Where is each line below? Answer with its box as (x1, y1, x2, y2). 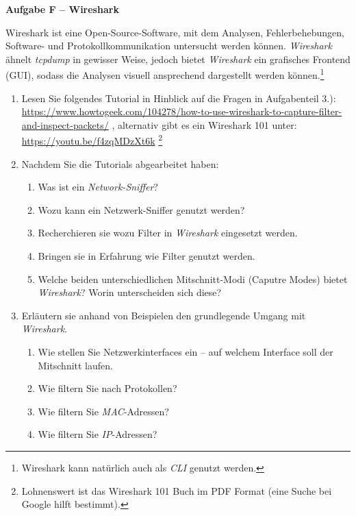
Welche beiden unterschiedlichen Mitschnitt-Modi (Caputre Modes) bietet (38, 271, 348, 286)
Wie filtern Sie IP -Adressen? (38, 427, 157, 441)
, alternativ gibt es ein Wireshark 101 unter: (112, 117, 297, 132)
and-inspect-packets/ (21, 117, 109, 132)
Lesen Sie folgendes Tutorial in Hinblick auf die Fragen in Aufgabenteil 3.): (21, 90, 336, 105)
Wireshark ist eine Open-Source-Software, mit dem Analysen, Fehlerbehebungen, (5, 25, 344, 39)
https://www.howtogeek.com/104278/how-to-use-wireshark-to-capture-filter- (21, 104, 342, 119)
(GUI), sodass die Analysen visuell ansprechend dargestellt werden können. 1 (5, 66, 325, 82)
